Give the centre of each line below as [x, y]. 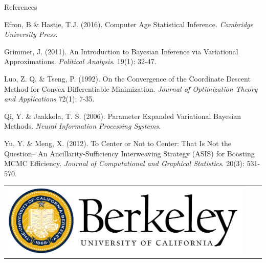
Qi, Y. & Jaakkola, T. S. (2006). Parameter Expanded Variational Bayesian [123, 116]
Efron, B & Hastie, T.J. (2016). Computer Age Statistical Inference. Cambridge [129, 24]
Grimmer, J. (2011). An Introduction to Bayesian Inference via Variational [121, 51]
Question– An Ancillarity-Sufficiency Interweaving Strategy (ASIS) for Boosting [129, 153]
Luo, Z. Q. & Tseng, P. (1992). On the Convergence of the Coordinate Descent [127, 78]
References [21, 7]
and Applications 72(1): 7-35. [49, 99]
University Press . [31, 34]
